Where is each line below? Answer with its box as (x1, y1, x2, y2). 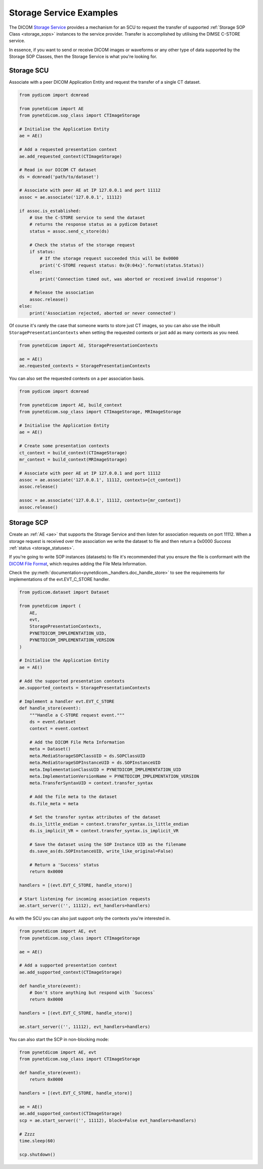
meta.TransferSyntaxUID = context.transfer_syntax (29, 780, 153, 786)
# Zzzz (19, 1131, 35, 1137)
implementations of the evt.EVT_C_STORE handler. (9, 576, 110, 582)
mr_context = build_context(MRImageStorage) (19, 457, 128, 462)
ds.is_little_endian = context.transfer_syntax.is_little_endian (29, 821, 189, 827)
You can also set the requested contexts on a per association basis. (9, 375, 145, 382)
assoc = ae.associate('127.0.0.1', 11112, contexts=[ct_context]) (19, 477, 181, 483)
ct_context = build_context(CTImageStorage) (19, 450, 128, 455)
